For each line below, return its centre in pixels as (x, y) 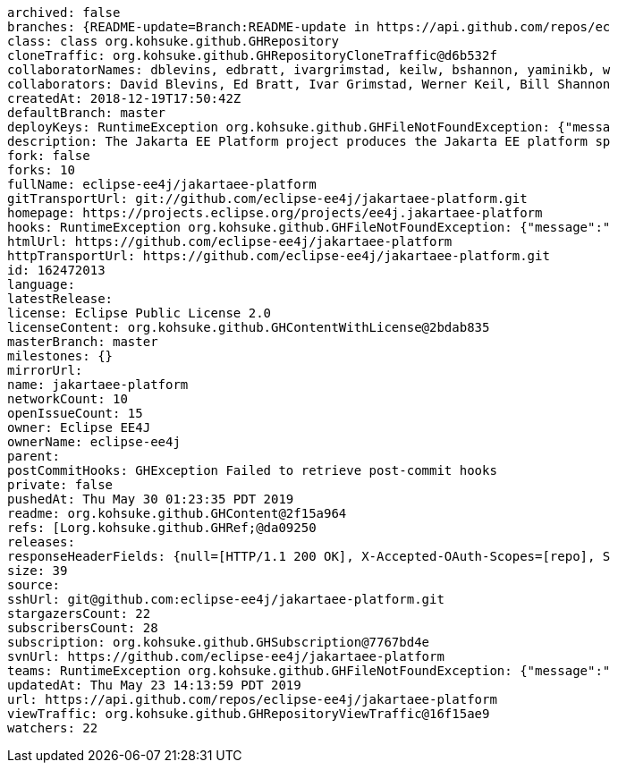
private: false (60, 485)
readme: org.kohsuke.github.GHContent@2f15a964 (177, 513)
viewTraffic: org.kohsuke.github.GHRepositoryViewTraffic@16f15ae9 (249, 714)
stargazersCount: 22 (79, 613)
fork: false (49, 156)
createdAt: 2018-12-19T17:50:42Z (124, 98)
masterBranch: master (83, 342)
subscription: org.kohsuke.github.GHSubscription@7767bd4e (219, 642)
